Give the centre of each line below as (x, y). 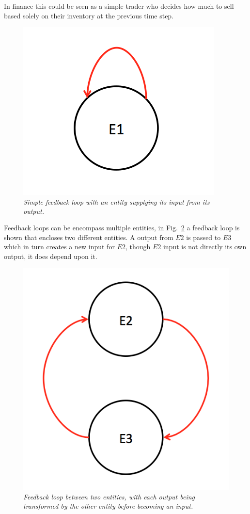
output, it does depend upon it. (51, 256)
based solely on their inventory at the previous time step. (89, 15)
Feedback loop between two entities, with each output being (109, 496)
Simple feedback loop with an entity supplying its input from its (117, 201)
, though (138, 247)
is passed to (203, 237)
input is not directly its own (205, 247)
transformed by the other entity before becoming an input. (108, 506)
